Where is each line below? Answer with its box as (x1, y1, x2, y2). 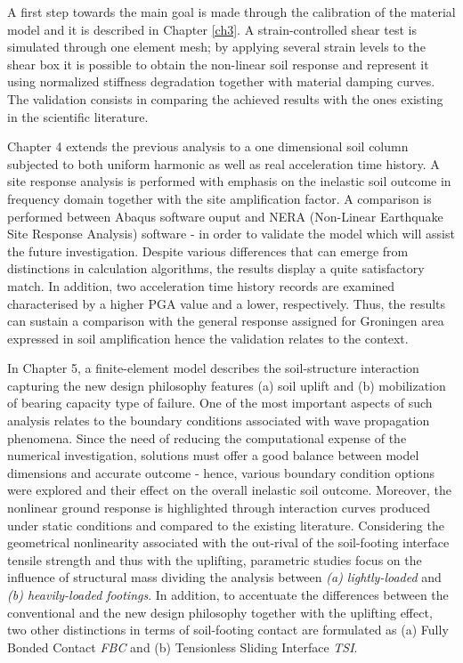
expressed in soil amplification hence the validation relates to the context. (7, 328, 409, 347)
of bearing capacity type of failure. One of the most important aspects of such (7, 393, 433, 412)
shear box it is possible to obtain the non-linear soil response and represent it (7, 54, 429, 73)
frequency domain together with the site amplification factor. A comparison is (7, 189, 432, 207)
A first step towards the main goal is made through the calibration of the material (7, 3, 456, 20)
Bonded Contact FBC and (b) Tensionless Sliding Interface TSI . (7, 637, 358, 656)
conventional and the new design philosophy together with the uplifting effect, (7, 602, 433, 621)
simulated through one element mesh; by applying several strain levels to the (7, 37, 426, 56)
